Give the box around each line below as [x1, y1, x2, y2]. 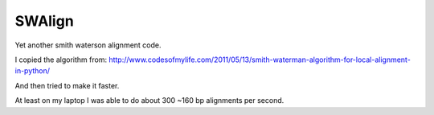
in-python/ [14, 66, 51, 76]
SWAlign [14, 12, 74, 30]
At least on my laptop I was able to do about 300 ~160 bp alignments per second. [14, 96, 285, 105]
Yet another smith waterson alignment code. [14, 40, 162, 50]
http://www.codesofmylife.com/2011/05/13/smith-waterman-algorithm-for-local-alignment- [108, 55, 411, 64]
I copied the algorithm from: [14, 55, 108, 64]
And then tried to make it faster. [14, 80, 120, 90]
